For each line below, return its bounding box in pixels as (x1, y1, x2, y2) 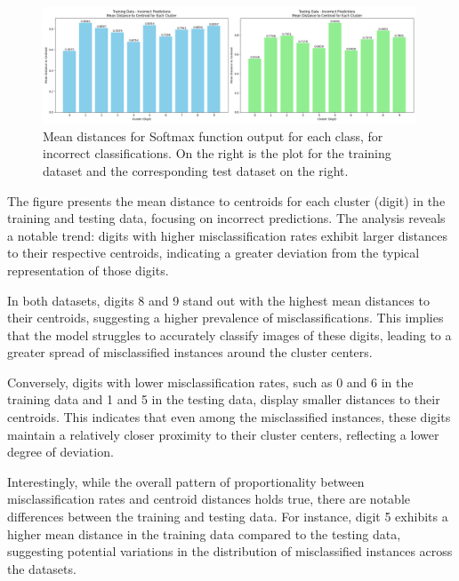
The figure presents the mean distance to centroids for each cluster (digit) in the (7, 191, 446, 210)
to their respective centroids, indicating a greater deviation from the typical (7, 243, 420, 262)
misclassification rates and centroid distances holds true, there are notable (7, 489, 410, 508)
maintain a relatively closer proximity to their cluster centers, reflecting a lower (7, 425, 439, 443)
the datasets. (7, 559, 76, 577)
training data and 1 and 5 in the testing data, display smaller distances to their (7, 390, 440, 409)
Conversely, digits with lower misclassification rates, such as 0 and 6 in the (7, 372, 414, 391)
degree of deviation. (7, 442, 114, 461)
